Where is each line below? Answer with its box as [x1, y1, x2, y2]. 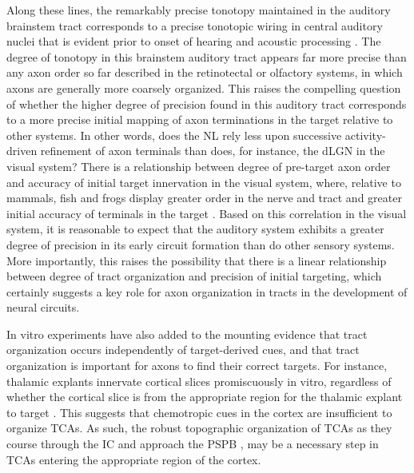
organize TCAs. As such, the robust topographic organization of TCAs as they [6, 419, 392, 436]
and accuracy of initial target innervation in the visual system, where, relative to [6, 173, 401, 190]
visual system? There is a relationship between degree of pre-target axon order [6, 157, 391, 174]
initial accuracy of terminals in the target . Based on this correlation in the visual [6, 205, 407, 221]
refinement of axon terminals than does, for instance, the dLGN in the [40, 142, 385, 159]
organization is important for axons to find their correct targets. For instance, [6, 357, 388, 374]
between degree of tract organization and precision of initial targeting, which [6, 268, 382, 284]
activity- [344, 126, 386, 143]
